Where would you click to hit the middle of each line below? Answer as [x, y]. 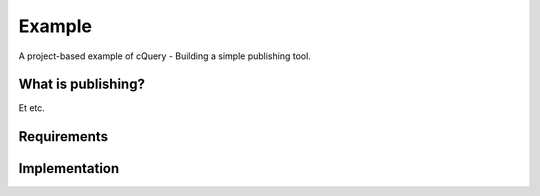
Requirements [63, 136]
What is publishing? [81, 84]
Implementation [69, 168]
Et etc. [31, 108]
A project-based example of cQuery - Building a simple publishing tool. [165, 56]
